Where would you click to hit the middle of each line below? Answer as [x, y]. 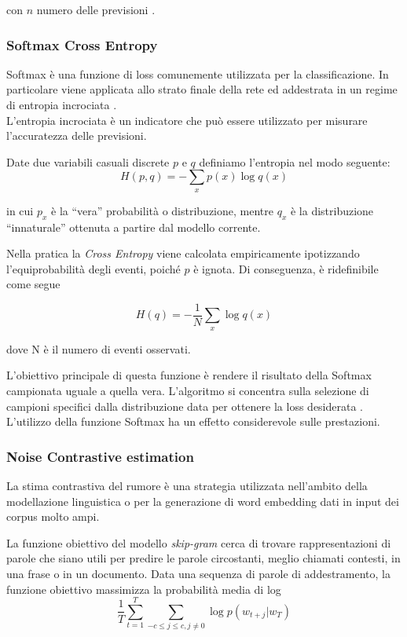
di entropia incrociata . [62, 104]
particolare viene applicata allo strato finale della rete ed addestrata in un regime [202, 89]
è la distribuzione [332, 210]
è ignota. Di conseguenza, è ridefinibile [286, 268]
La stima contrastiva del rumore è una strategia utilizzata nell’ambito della [187, 485]
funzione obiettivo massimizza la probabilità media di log [144, 589]
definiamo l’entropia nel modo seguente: [295, 161]
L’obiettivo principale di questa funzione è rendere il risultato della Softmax [189, 375]
